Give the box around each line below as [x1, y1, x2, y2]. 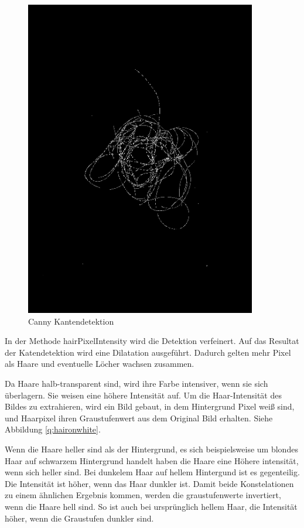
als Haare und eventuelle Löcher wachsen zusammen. [5, 357, 194, 370]
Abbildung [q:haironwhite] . [5, 423, 101, 435]
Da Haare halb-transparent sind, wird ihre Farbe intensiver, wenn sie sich [5, 377, 268, 390]
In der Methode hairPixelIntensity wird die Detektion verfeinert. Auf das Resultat [5, 335, 299, 347]
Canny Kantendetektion [28, 315, 114, 327]
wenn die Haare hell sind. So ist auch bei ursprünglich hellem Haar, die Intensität [5, 500, 298, 512]
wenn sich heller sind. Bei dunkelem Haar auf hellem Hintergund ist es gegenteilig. [5, 466, 300, 478]
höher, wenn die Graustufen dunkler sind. [5, 512, 154, 524]
